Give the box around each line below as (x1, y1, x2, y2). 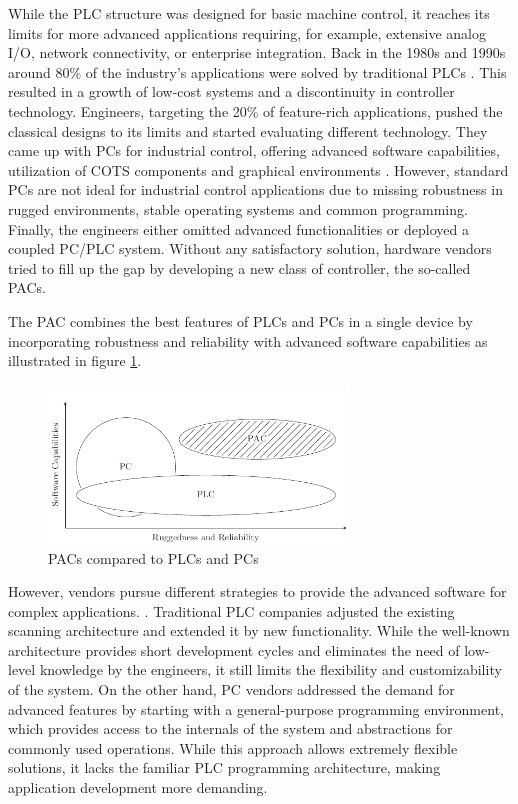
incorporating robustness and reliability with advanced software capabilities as (8, 330, 488, 351)
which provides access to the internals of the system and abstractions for (8, 718, 453, 739)
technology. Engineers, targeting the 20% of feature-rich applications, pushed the (8, 100, 503, 121)
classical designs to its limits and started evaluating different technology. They (8, 120, 488, 141)
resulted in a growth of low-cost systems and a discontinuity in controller (8, 81, 455, 102)
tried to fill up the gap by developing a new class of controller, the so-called (8, 257, 471, 278)
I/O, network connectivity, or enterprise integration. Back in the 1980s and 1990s (8, 42, 506, 63)
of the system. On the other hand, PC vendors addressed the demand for (8, 679, 455, 700)
